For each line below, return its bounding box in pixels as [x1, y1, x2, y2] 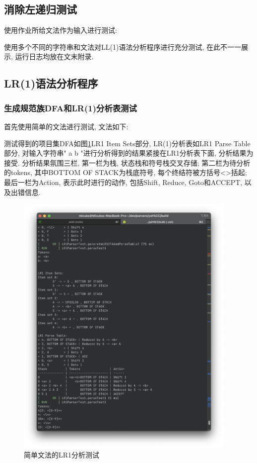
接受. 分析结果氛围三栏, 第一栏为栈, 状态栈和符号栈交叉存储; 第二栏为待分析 [4, 157, 251, 168]
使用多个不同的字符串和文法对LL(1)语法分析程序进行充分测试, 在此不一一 [4, 41, 241, 52]
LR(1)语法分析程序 [4, 76, 98, 91]
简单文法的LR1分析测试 [24, 450, 100, 460]
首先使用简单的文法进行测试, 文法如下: [4, 121, 128, 131]
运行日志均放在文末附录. [15, 51, 94, 62]
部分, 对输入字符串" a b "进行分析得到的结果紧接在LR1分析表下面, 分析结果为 [4, 148, 254, 158]
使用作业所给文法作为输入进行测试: [4, 25, 117, 35]
